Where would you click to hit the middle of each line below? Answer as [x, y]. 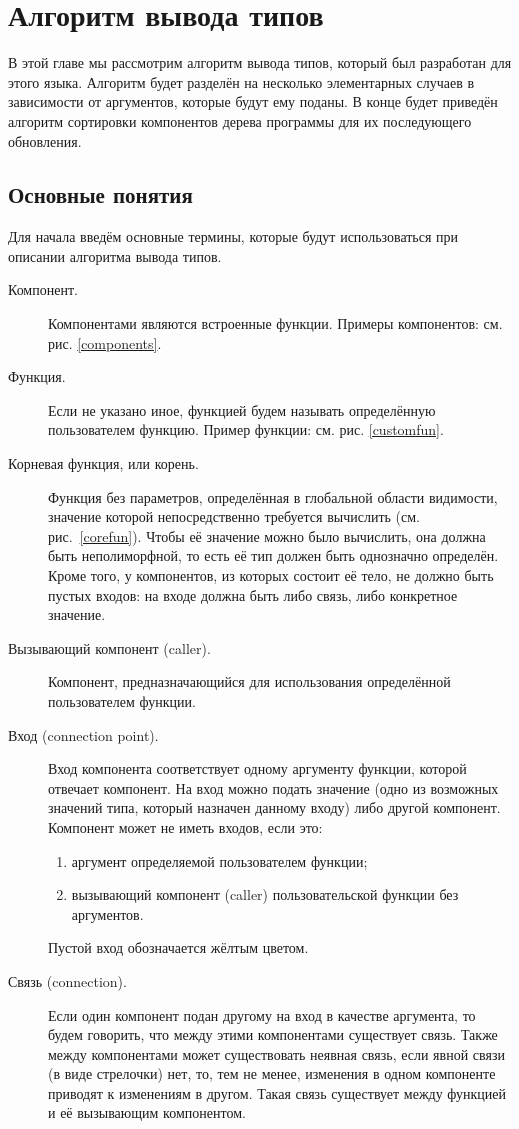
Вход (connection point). [83, 734]
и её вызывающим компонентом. [147, 1112]
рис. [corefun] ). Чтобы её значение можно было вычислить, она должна [267, 535]
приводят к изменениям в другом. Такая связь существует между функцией [277, 1092]
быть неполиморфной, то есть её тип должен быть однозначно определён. [273, 555]
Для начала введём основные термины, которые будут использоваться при [233, 236]
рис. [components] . [105, 342]
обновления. [45, 140]
